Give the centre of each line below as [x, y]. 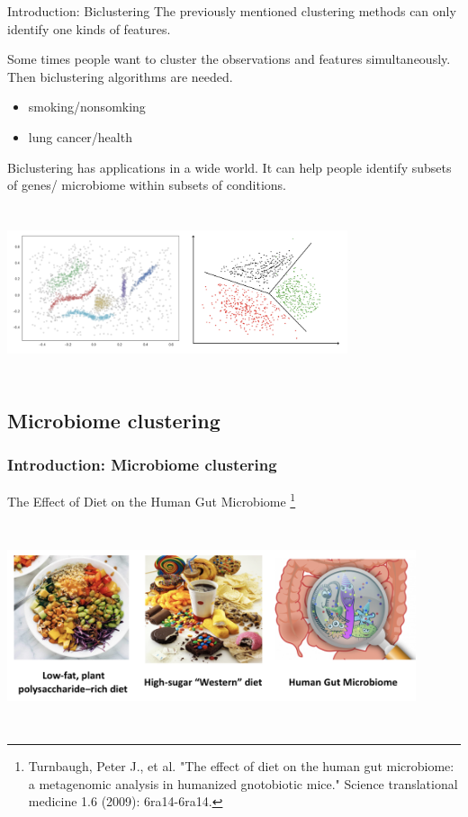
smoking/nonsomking [87, 107]
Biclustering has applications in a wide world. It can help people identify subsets [229, 167]
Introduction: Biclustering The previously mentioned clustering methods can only [232, 11]
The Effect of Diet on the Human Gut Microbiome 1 [152, 500]
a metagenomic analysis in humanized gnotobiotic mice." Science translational [243, 783]
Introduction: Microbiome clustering [142, 465]
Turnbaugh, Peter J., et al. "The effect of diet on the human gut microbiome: [241, 765]
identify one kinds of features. [89, 28]
